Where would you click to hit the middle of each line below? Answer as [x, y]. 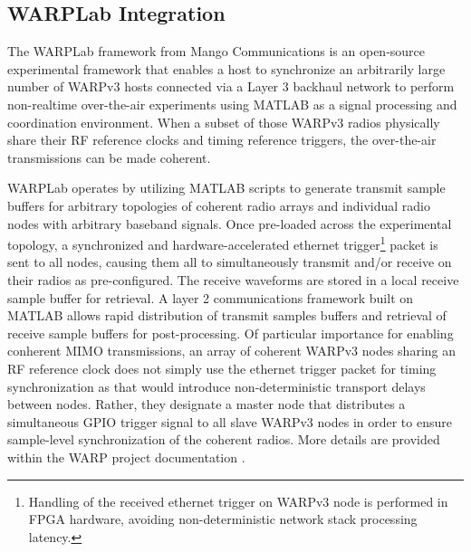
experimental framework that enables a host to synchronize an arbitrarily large [226, 68]
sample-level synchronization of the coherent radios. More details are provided [224, 439]
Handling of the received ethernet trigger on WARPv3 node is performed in [238, 501]
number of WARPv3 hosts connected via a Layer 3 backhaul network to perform [231, 86]
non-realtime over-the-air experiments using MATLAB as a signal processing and [232, 104]
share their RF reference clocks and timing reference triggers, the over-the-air [222, 140]
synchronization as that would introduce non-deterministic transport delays [216, 386]
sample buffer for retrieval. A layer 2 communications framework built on [211, 297]
